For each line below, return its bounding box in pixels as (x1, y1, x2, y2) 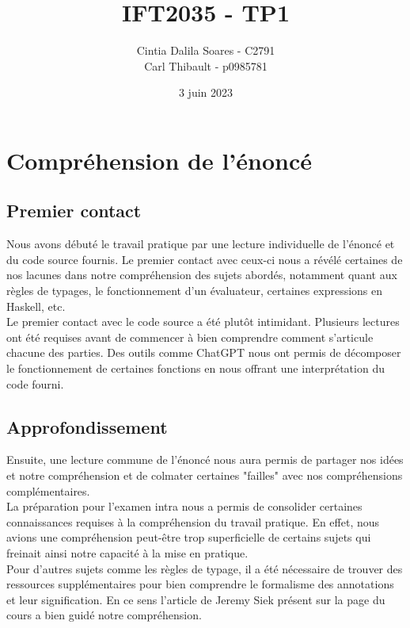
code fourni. (6, 375, 64, 392)
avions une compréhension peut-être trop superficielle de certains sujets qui (6, 529, 371, 546)
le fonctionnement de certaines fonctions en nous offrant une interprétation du (6, 360, 385, 377)
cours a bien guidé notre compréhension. (6, 607, 202, 623)
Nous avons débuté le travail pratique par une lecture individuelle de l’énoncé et (6, 235, 395, 252)
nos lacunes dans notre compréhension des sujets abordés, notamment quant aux (6, 266, 397, 283)
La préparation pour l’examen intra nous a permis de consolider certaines (6, 498, 363, 515)
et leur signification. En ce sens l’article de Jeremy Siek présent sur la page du (6, 591, 385, 607)
